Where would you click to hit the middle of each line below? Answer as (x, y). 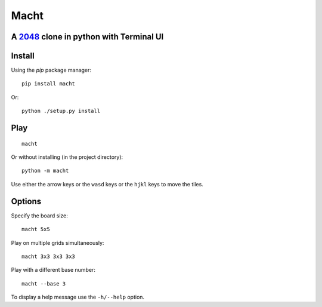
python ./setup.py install (61, 111)
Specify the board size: (40, 216)
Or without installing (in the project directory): (67, 157)
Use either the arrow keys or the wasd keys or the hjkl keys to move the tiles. (107, 184)
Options (26, 201)
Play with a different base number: (53, 270)
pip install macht (49, 84)
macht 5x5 (36, 229)
